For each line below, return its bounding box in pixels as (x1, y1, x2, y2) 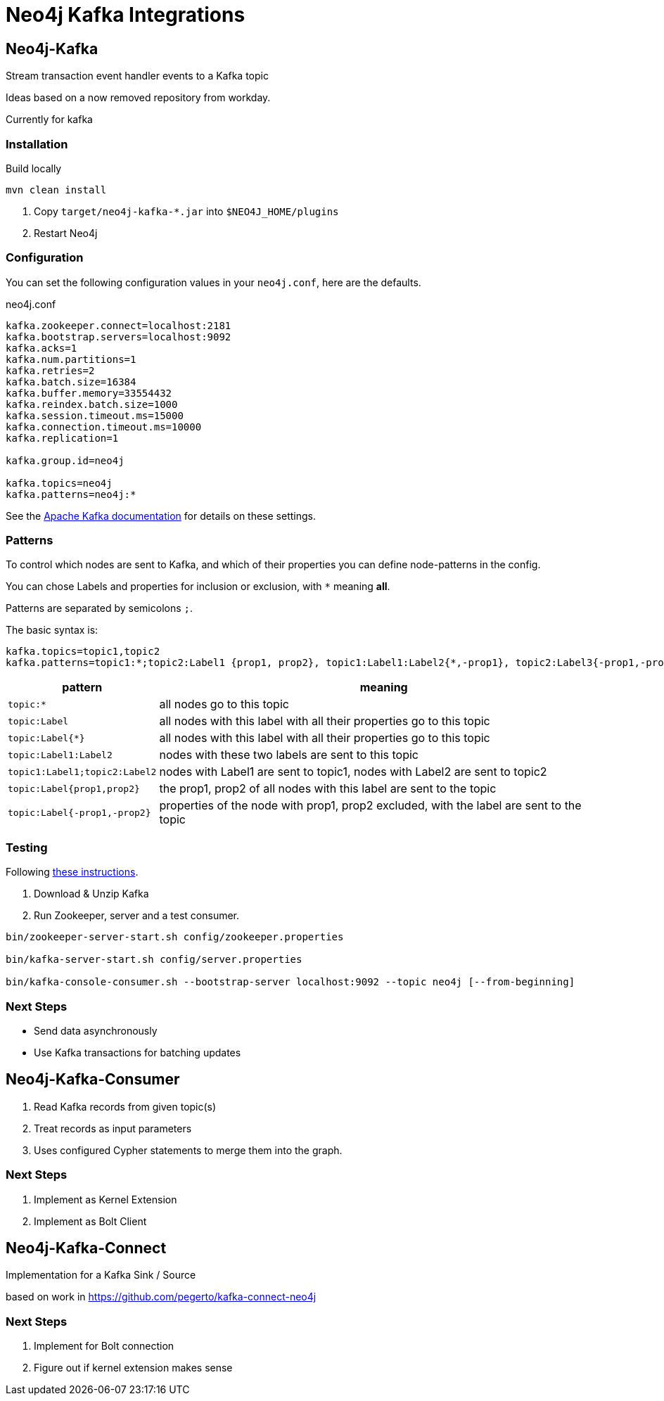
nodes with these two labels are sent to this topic (159, 748, 419, 762)
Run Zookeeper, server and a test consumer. (34, 909, 240, 922)
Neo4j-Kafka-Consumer (6, 1070, 180, 1089)
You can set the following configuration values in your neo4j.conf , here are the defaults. (6, 276, 421, 288)
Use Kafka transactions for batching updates (34, 1046, 241, 1058)
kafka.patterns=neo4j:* (6, 488, 136, 500)
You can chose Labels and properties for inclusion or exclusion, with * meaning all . (6, 580, 390, 593)
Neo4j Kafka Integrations (6, 3, 245, 27)
